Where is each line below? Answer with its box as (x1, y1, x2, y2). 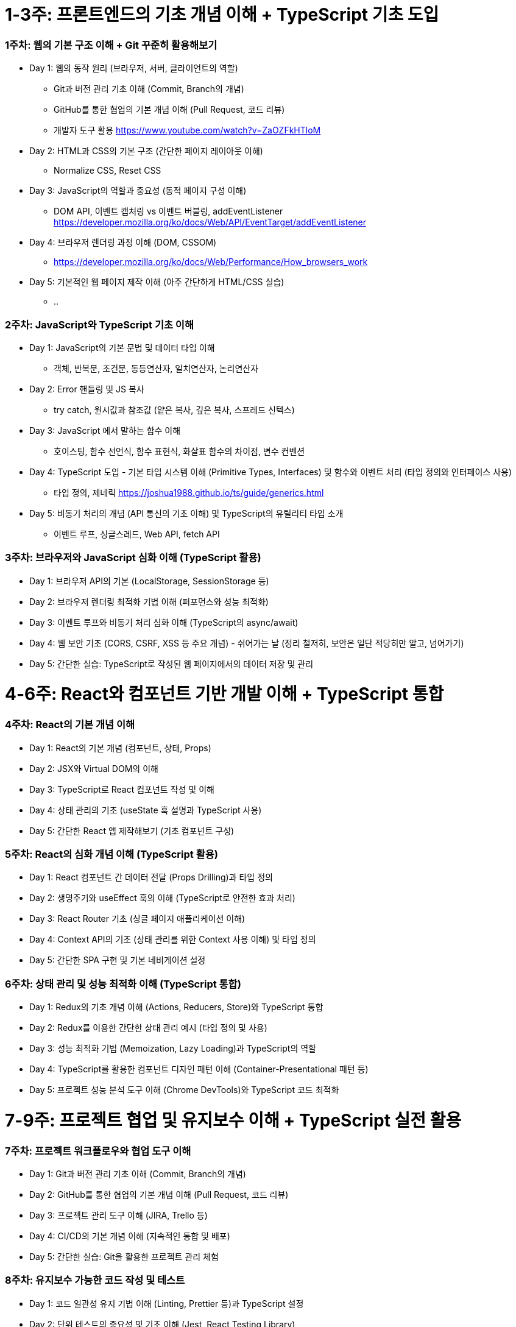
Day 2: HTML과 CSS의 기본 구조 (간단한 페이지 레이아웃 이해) (29, 146, 263, 157)
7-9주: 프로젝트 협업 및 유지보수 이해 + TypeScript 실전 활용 (5, 1109, 462, 1131)
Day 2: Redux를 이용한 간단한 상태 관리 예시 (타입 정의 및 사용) (29, 1022, 267, 1033)
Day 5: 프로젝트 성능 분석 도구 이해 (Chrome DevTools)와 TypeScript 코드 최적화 (29, 1085, 339, 1095)
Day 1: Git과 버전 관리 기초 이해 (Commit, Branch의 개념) (29, 1168, 246, 1179)
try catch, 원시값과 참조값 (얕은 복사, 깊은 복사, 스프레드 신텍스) (54, 404, 295, 415)
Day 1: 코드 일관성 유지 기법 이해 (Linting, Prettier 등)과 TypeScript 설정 (29, 1298, 304, 1309)
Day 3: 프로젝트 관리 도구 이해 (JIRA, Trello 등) (29, 1209, 208, 1220)
